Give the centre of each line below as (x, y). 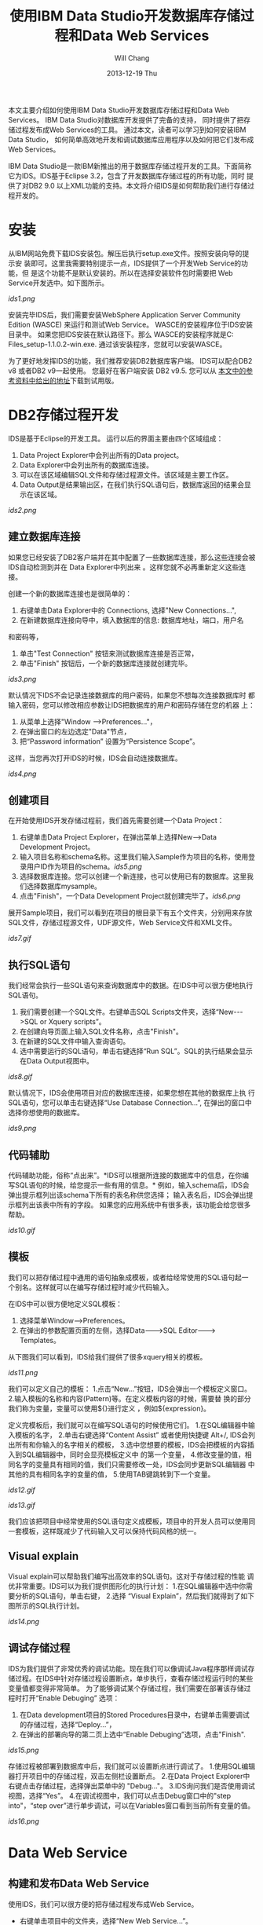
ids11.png (23, 1372)
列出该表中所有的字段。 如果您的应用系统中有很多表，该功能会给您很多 (136, 1205)
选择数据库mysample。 (64, 886)
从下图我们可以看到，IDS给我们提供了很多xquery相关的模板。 (108, 1356)
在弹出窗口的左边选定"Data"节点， (75, 731)
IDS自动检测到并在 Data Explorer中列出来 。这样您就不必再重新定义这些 (124, 567)
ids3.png (22, 679)
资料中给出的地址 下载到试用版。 (66, 380)
